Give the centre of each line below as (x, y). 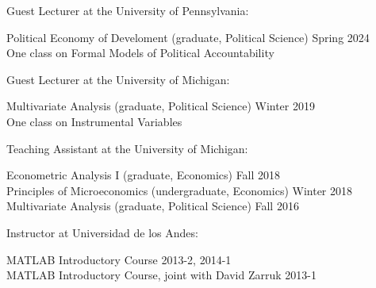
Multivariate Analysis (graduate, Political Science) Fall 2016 (153, 206)
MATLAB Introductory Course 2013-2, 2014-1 (119, 259)
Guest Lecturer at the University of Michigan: (118, 79)
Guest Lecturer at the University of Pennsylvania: (128, 10)
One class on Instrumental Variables (94, 121)
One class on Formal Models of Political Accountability (140, 53)
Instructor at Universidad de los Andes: (102, 232)
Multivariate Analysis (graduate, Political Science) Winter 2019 (161, 106)
